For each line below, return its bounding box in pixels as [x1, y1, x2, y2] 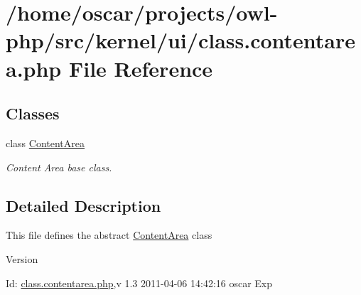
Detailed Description [6, 194, 161, 216]
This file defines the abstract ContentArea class [6, 227, 212, 242]
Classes [6, 102, 60, 124]
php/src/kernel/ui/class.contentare [6, 26, 356, 55]
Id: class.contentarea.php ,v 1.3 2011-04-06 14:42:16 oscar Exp [6, 275, 273, 290]
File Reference [68, 53, 213, 82]
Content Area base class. [6, 159, 112, 174]
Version [6, 251, 38, 266]
